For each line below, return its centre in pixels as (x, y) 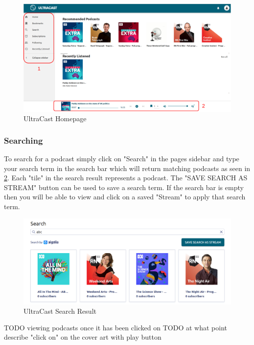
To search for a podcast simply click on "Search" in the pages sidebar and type (122, 159)
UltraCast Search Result (60, 311)
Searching (23, 140)
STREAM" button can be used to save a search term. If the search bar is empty (124, 187)
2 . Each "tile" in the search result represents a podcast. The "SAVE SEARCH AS (126, 178)
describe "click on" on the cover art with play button (83, 337)
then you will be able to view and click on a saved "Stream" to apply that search (125, 197)
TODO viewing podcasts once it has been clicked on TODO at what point (115, 327)
